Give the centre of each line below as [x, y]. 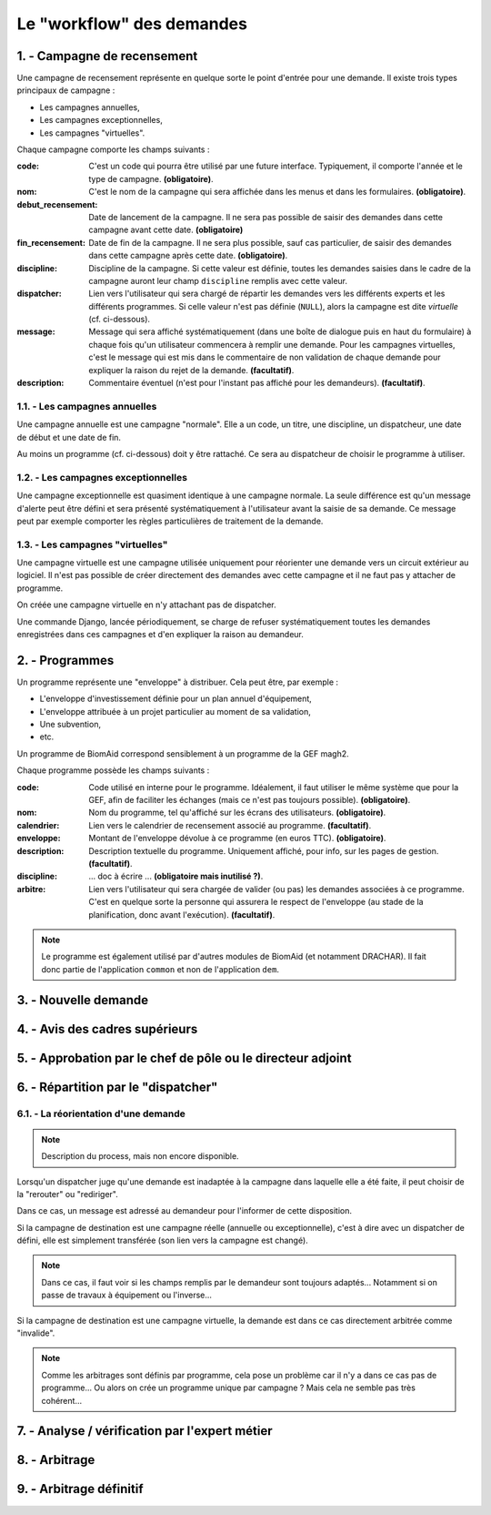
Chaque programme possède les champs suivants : [113, 770]
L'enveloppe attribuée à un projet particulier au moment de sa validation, [175, 711]
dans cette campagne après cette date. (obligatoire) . [188, 256]
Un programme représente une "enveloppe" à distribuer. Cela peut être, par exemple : [178, 682]
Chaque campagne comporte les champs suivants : [113, 149]
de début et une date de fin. [69, 437]
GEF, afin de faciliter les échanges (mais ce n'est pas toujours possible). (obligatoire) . [250, 800]
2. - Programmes [65, 660]
